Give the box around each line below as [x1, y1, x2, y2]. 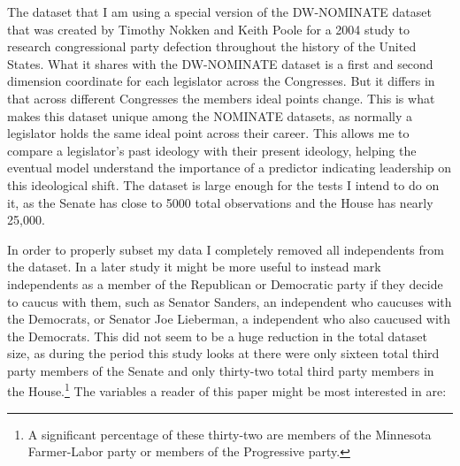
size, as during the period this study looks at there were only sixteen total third [7, 344, 440, 363]
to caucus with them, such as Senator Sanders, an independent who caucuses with [7, 292, 452, 310]
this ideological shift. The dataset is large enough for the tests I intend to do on [7, 175, 440, 194]
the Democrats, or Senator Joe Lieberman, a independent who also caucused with [7, 309, 451, 328]
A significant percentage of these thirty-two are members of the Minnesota [27, 424, 432, 443]
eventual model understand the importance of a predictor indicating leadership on [7, 158, 452, 177]
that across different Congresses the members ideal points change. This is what [7, 88, 435, 107]
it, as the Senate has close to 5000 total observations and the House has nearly [7, 193, 433, 211]
